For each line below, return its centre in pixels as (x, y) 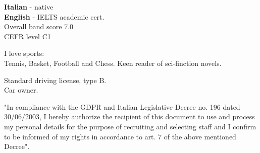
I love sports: (24, 53)
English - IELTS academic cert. (54, 16)
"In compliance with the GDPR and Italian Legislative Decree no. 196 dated (122, 106)
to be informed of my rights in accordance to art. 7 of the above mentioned (120, 136)
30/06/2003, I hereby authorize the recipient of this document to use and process (129, 117)
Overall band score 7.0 (39, 26)
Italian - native (29, 7)
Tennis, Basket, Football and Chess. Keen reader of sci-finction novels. (113, 63)
